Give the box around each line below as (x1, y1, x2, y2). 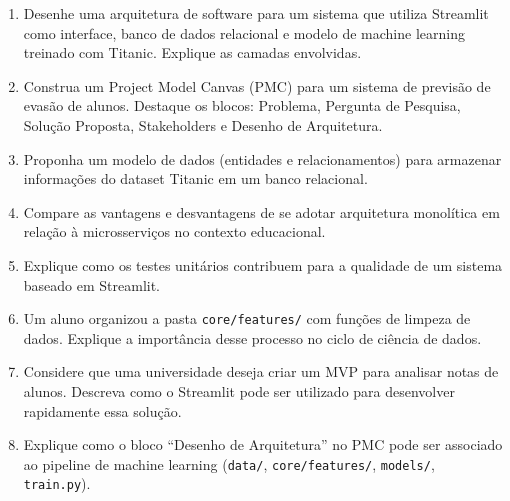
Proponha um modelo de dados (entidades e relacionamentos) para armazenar (23, 148, 502, 169)
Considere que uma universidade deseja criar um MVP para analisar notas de (23, 361, 499, 382)
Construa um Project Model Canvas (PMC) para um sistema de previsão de (23, 75, 491, 96)
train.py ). (23, 473, 91, 494)
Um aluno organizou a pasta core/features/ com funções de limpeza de (23, 308, 471, 329)
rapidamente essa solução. (23, 400, 182, 421)
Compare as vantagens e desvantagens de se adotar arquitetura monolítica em (23, 201, 500, 222)
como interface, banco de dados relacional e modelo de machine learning (23, 22, 465, 43)
